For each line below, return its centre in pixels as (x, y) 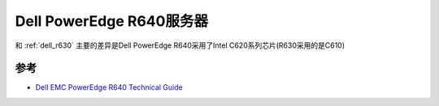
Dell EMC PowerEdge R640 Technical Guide (109, 87)
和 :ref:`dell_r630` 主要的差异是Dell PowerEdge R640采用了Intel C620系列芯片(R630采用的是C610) (180, 45)
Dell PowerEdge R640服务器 (112, 21)
